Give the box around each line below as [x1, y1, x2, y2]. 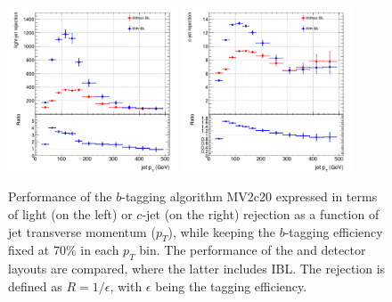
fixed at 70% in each [8, 241, 119, 259]
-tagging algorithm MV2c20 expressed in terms [121, 187, 378, 206]
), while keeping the [167, 222, 275, 241]
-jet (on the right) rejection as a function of [142, 205, 380, 224]
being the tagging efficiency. [155, 276, 307, 295]
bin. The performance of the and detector [139, 241, 366, 259]
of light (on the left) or [8, 205, 133, 224]
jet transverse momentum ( [8, 222, 156, 241]
